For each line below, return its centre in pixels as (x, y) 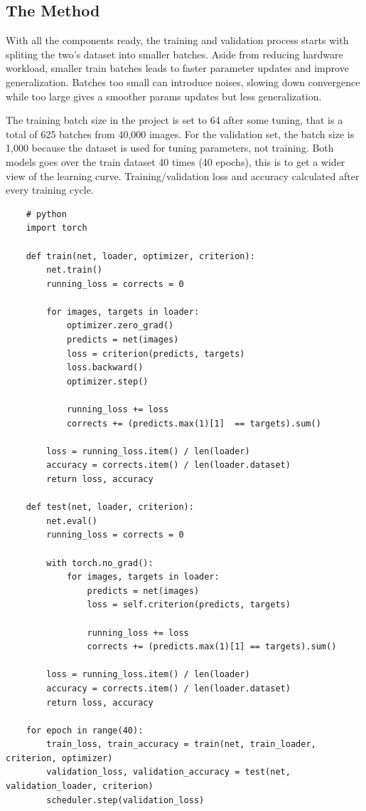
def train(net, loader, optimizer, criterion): (140, 256)
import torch (56, 228)
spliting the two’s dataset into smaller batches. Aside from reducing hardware (174, 54)
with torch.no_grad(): (100, 563)
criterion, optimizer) (59, 758)
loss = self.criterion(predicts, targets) (189, 605)
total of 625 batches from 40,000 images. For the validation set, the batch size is (180, 134)
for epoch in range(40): (85, 730)
